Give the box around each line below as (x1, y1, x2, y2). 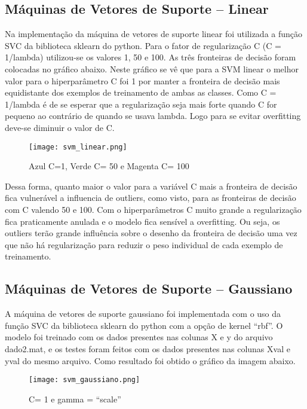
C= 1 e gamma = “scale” (29, 392, 121, 405)
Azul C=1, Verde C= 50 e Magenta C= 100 (29, 160, 189, 172)
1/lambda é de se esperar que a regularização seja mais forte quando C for (5, 97, 277, 110)
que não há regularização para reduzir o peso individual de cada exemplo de (5, 238, 283, 251)
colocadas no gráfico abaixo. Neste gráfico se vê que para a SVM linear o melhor (5, 62, 299, 75)
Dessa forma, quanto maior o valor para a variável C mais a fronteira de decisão (5, 179, 297, 192)
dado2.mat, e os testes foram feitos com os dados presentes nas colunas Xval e (5, 342, 290, 355)
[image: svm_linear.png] (29, 142, 127, 151)
